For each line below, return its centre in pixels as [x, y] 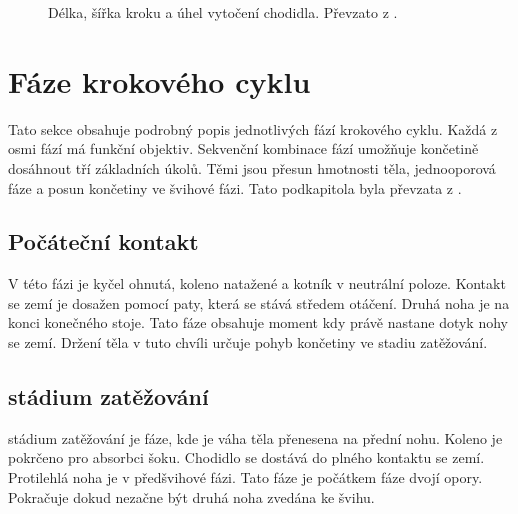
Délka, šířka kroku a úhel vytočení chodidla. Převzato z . [223, 12]
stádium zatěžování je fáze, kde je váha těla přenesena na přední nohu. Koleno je [255, 437]
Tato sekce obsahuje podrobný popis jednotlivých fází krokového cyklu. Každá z [253, 128]
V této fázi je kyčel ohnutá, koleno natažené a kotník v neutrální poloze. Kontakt [257, 283]
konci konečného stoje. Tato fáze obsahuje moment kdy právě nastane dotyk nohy [258, 322]
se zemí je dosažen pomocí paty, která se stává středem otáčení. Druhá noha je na [259, 302]
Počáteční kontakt [103, 241]
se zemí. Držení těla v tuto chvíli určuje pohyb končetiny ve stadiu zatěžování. [248, 342]
